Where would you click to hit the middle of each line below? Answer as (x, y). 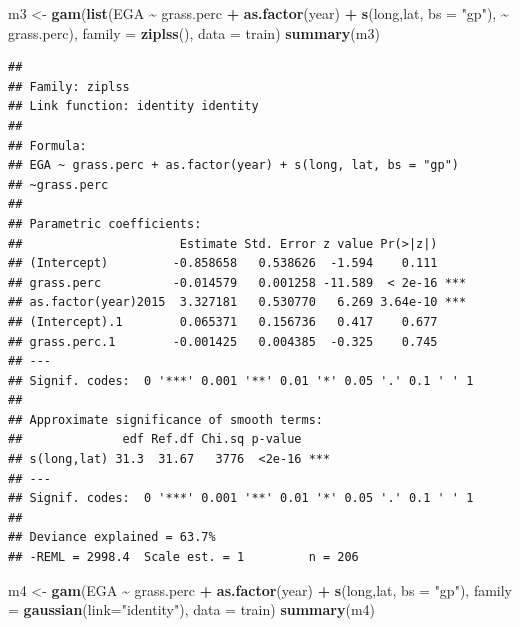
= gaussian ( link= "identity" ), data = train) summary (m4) (192, 609)
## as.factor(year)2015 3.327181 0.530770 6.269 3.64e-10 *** (237, 302)
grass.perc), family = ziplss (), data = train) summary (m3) (194, 32)
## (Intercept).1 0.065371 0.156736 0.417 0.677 (223, 321)
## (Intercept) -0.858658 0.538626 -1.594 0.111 (223, 263)
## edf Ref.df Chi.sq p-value (155, 439)
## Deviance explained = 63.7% (112, 537)
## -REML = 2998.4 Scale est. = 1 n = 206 (183, 557)
